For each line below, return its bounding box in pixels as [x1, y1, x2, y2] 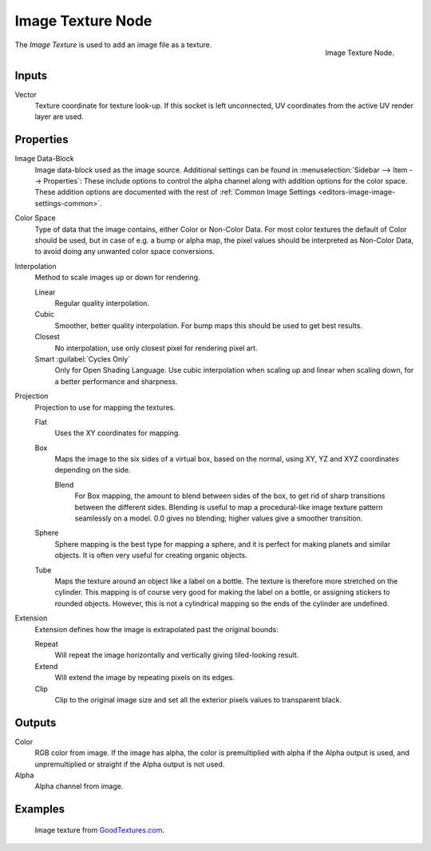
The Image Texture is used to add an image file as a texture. [14, 40, 212, 49]
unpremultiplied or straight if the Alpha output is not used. [34, 759, 225, 769]
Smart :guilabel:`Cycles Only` [34, 354, 131, 363]
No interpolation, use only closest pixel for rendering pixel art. [54, 343, 259, 353]
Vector [14, 89, 38, 99]
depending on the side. [54, 465, 131, 475]
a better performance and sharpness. [54, 376, 178, 386]
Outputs [14, 715, 57, 730]
